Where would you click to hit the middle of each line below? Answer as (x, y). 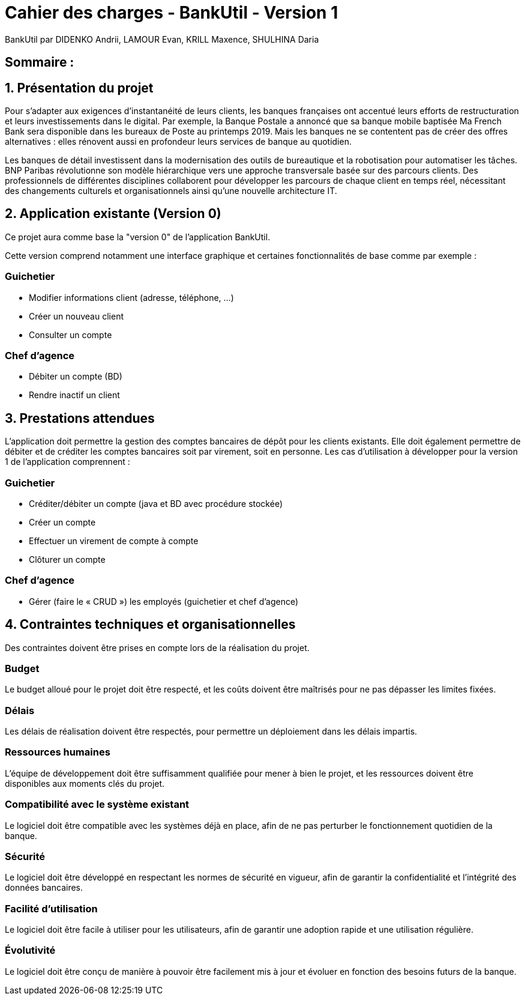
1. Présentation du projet (79, 88)
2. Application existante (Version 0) (113, 214)
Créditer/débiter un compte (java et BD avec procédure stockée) (156, 503)
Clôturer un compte (67, 559)
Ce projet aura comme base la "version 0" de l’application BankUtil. (138, 237)
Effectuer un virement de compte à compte (114, 541)
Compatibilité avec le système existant (97, 805)
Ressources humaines (58, 752)
